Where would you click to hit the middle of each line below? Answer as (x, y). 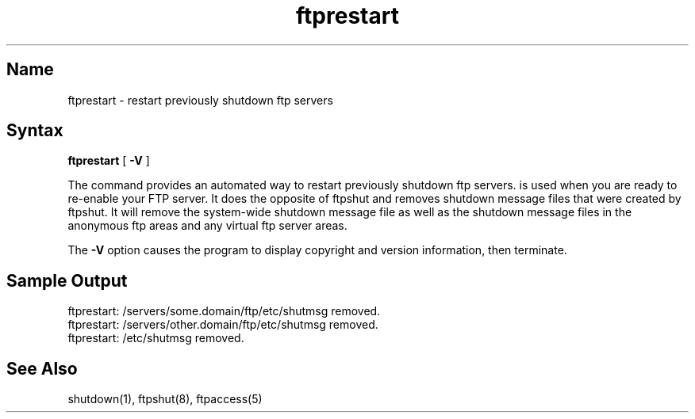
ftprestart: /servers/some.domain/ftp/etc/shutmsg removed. (224, 311)
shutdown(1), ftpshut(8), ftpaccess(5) (165, 399)
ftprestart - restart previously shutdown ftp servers (200, 100)
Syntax (35, 131)
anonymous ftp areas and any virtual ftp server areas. (207, 226)
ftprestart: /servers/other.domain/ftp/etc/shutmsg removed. (223, 325)
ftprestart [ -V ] (109, 161)
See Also (42, 368)
